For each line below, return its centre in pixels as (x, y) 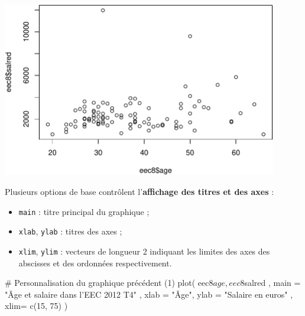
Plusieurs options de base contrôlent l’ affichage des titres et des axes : (139, 191)
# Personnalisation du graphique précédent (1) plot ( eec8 (109, 283)
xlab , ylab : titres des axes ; (70, 231)
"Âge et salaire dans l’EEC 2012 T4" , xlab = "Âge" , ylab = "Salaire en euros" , (149, 294)
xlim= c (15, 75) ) (36, 306)
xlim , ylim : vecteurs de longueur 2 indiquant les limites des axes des (144, 251)
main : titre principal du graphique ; (84, 211)
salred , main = (272, 283)
